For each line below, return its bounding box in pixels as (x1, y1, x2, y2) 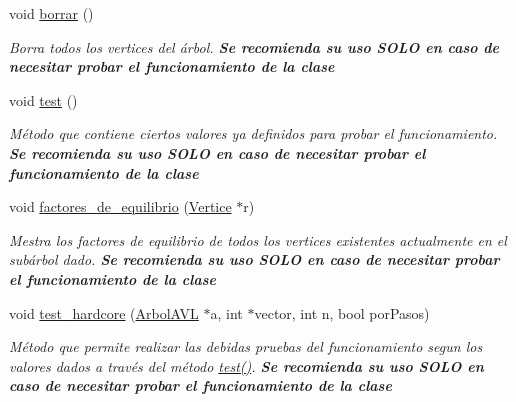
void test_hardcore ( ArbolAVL (9, 302, 199, 323)
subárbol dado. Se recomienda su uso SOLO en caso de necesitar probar (9, 249, 500, 270)
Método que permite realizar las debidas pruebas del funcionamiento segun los (9, 336, 483, 357)
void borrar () (9, 3, 94, 23)
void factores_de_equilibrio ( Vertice (9, 196, 232, 217)
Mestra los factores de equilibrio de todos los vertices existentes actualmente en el (9, 229, 507, 250)
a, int (210, 302, 243, 323)
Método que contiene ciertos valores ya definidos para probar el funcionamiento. (9, 123, 498, 144)
